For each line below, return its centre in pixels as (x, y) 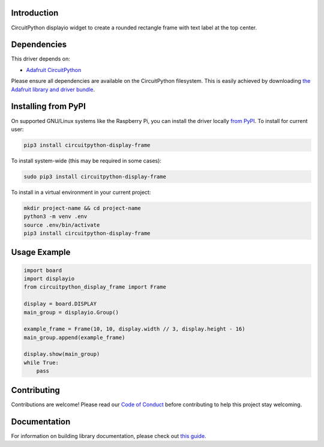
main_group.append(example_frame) (74, 337)
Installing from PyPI (49, 106)
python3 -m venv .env (55, 217)
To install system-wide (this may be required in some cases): (86, 160)
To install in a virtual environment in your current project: (81, 192)
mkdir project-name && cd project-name (82, 208)
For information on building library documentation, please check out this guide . (109, 436)
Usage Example (41, 252)
